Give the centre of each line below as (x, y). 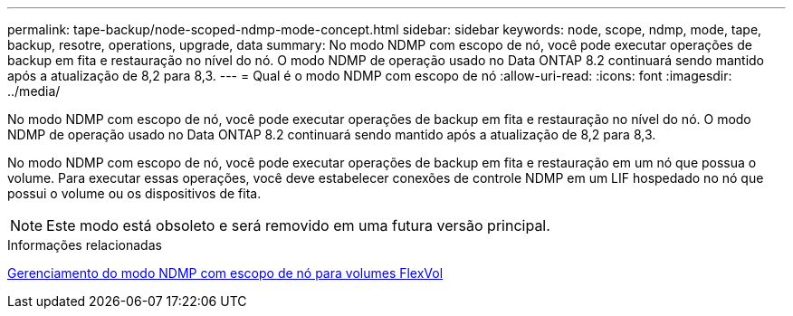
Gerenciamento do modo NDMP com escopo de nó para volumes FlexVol (225, 273)
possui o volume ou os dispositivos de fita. (134, 193)
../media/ (34, 91)
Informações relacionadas (85, 245)
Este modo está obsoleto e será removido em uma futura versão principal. (298, 225)
